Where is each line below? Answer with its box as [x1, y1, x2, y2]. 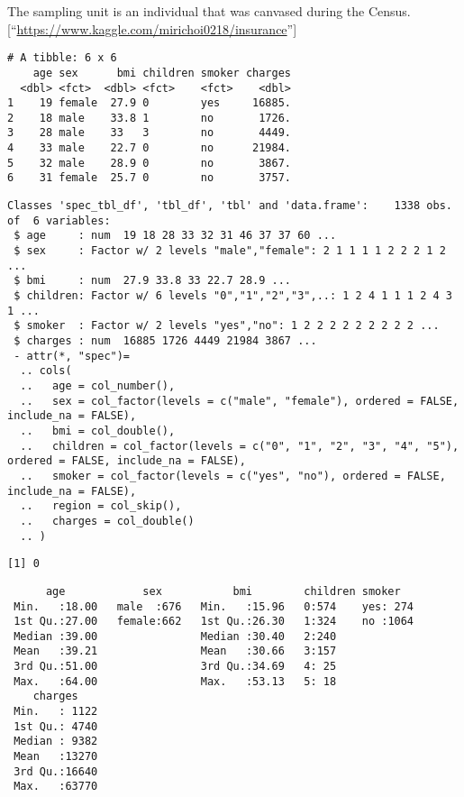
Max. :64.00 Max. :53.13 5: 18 [14, 674, 337, 688]
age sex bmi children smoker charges [32, 66, 291, 79]
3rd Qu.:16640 [14, 765, 98, 778]
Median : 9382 [14, 735, 98, 748]
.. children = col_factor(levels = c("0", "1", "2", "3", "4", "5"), [20, 439, 459, 453]
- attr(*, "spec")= [14, 349, 131, 362]
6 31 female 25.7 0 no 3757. [7, 171, 291, 185]
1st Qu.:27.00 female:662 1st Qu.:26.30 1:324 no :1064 [14, 615, 414, 628]
